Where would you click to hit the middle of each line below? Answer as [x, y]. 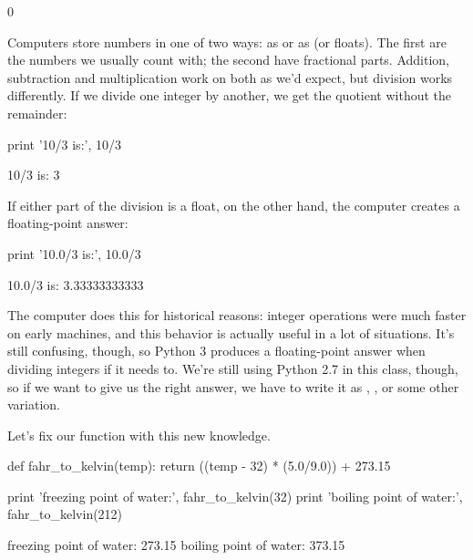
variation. [34, 404]
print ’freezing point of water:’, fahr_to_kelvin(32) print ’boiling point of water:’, [235, 496]
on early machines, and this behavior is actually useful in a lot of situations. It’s [231, 332]
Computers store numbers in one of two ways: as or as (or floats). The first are [227, 41]
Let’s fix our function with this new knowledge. [139, 435]
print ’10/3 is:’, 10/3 [64, 144]
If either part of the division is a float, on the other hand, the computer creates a [234, 205]
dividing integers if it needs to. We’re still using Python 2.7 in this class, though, [233, 368]
